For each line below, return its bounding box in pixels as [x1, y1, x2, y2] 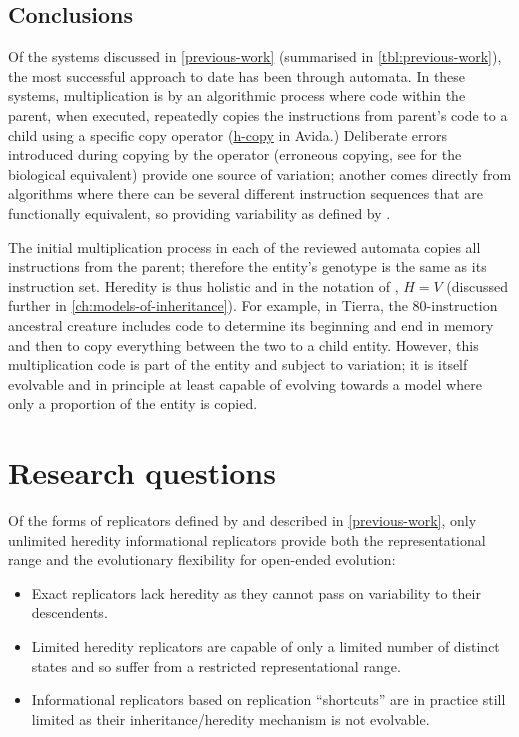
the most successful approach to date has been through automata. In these [8, 65, 466, 86]
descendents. [31, 602, 108, 623]
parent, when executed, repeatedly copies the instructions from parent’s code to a [8, 104, 508, 125]
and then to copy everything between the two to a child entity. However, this [8, 334, 479, 355]
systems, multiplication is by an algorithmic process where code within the [8, 85, 466, 106]
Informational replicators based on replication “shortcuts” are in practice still [31, 689, 506, 710]
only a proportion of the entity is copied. [8, 393, 258, 414]
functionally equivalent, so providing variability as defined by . [8, 202, 391, 223]
